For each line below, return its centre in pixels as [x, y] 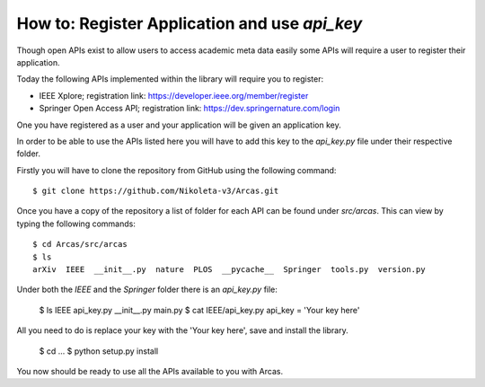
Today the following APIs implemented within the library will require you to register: [170, 79]
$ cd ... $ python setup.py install [99, 351]
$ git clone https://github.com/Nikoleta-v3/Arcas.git [156, 191]
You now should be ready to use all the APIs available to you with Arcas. [150, 371]
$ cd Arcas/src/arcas [80, 244]
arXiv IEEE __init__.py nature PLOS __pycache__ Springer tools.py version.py [229, 270]
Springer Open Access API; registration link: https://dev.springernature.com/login [190, 109]
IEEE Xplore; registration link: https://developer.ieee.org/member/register [174, 95]
